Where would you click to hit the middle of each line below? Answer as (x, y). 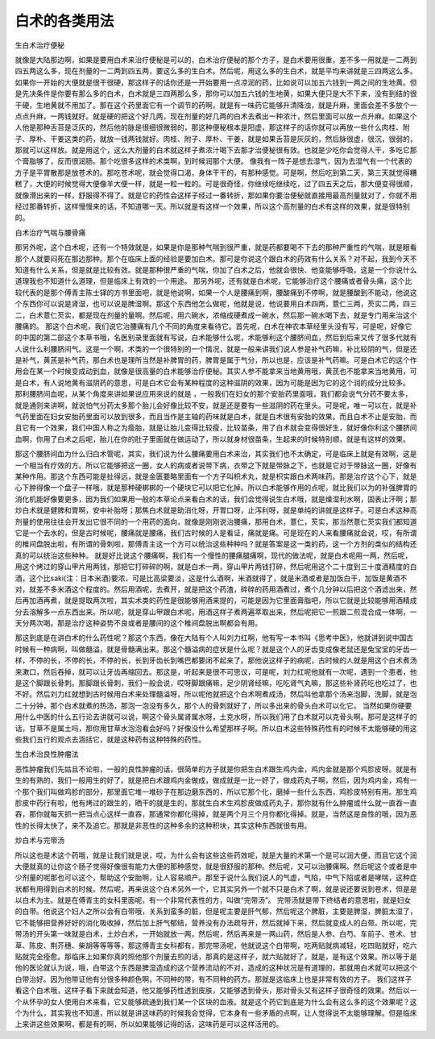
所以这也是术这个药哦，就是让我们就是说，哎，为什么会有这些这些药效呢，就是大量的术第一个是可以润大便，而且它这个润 (216, 855)
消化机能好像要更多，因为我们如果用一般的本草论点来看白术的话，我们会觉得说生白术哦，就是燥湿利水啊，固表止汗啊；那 (216, 499)
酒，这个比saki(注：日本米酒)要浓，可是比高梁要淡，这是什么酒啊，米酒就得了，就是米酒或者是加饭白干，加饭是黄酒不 (211, 578)
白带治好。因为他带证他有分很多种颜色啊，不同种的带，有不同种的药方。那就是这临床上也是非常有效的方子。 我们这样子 (213, 979)
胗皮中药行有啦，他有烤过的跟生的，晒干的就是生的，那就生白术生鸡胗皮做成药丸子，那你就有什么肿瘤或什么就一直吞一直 (216, 803)
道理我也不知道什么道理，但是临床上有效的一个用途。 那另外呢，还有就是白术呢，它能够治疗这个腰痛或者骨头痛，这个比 (213, 281)
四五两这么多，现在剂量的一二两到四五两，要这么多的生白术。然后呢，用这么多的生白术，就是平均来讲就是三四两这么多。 (216, 71)
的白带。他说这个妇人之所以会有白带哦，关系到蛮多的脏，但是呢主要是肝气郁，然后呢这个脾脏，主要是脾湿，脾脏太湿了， (216, 912)
